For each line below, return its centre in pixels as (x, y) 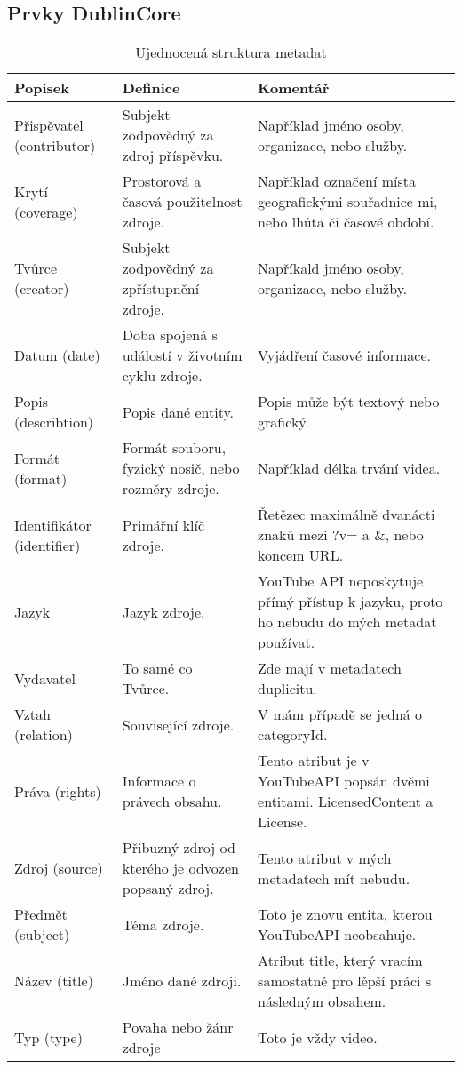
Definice (151, 88)
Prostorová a (162, 181)
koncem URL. (301, 555)
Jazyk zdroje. (163, 611)
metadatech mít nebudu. (334, 878)
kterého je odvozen (180, 868)
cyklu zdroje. (162, 376)
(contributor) (55, 145)
